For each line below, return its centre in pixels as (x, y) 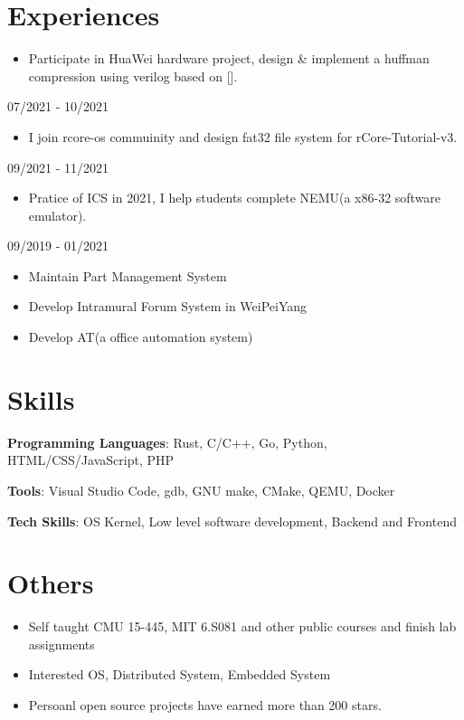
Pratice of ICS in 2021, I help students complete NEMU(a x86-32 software (235, 198)
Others (51, 583)
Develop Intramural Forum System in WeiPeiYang (168, 306)
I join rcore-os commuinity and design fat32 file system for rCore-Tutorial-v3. (243, 136)
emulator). (57, 215)
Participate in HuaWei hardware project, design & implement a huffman (229, 58)
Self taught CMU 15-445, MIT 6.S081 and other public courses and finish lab (242, 626)
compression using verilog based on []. (133, 76)
